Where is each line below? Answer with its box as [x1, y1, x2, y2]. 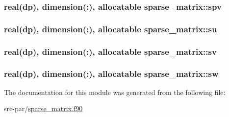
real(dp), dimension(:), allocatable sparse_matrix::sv [4, 45, 217, 57]
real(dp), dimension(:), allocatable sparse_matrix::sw [4, 68, 219, 80]
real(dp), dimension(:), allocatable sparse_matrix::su [4, 23, 217, 35]
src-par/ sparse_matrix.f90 [4, 103, 83, 114]
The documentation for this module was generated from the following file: [4, 87, 226, 97]
